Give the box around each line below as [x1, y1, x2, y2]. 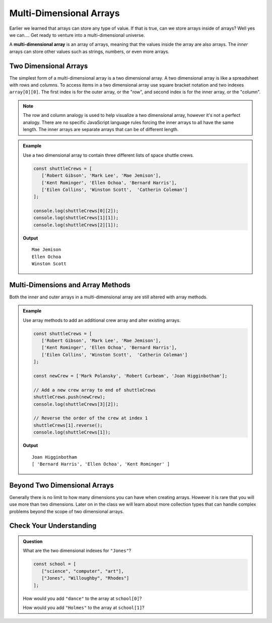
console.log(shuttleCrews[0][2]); [33, 208, 119, 214]
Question [23, 538, 43, 544]
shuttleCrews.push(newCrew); [33, 394, 106, 400]
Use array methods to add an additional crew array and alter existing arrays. [23, 317, 181, 323]
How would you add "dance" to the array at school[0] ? [23, 595, 142, 601]
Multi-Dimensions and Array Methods [9, 280, 130, 289]
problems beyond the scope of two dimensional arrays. [9, 508, 124, 514]
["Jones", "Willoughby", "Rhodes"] [41, 575, 129, 581]
